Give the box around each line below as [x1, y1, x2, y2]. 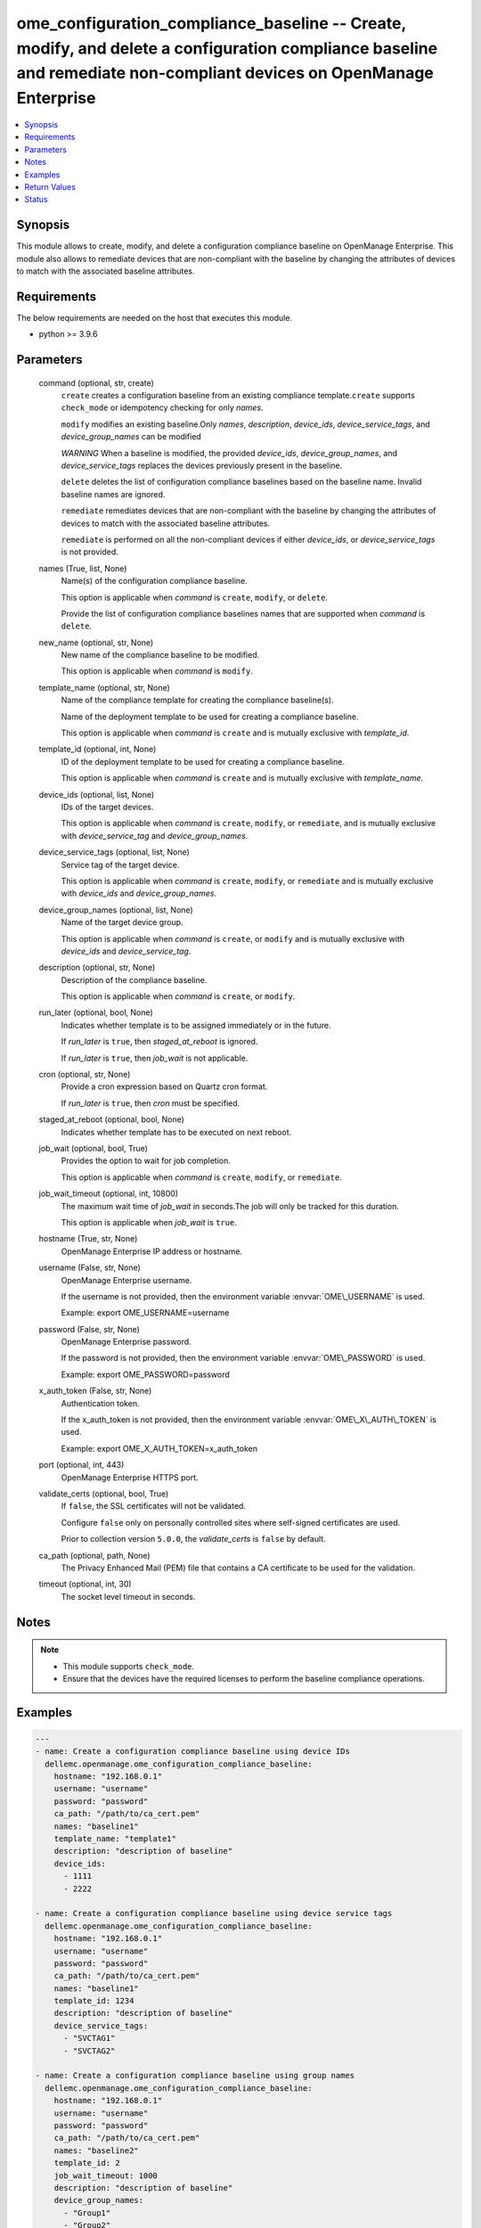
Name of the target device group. [61, 917, 183, 928]
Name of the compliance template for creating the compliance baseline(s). [61, 695, 334, 706]
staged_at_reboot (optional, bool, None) [38, 1114, 184, 1125]
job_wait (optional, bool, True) [38, 1143, 149, 1153]
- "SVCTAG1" [63, 2033, 116, 2044]
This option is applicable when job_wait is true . [61, 1216, 238, 1227]
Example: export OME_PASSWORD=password [61, 1369, 231, 1380]
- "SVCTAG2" [63, 2045, 116, 2056]
